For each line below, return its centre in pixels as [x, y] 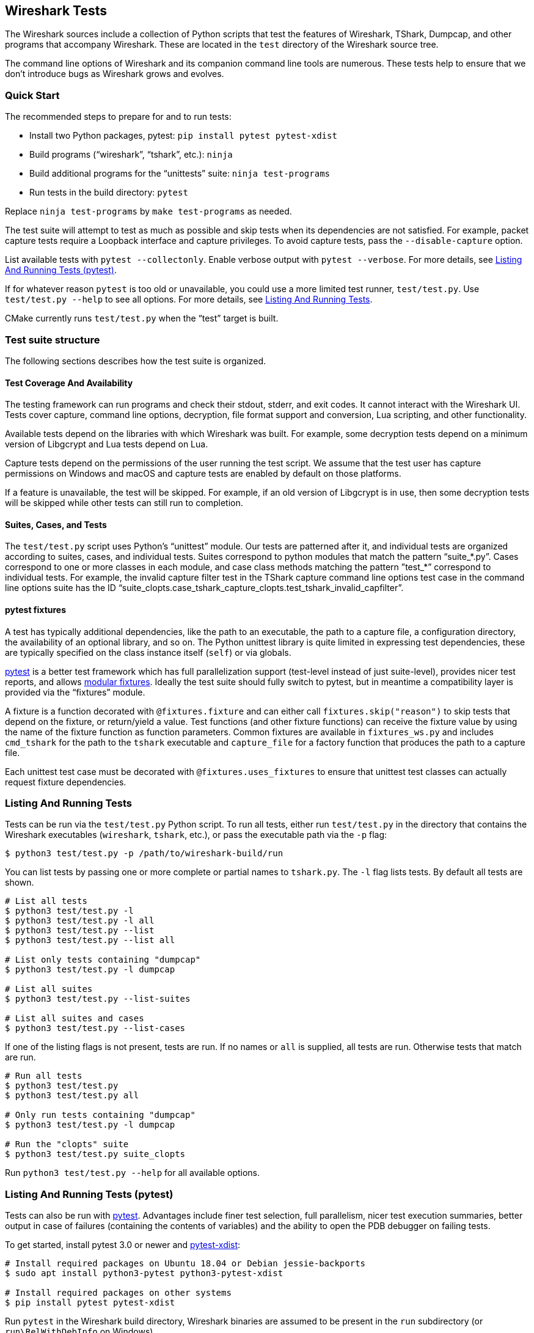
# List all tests [46, 901]
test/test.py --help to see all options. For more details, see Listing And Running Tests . [189, 299]
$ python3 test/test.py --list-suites [98, 999]
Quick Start [32, 95]
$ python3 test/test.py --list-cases [95, 1028]
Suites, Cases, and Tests [56, 524]
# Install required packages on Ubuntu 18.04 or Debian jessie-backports [185, 1264]
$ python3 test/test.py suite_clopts [95, 1154]
